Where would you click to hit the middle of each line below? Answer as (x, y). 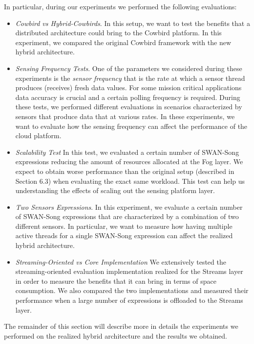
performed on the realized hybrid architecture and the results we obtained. (116, 335)
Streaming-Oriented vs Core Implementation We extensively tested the (121, 261)
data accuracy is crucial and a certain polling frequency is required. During (128, 97)
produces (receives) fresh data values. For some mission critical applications (128, 87)
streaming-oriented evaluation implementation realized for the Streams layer (129, 271)
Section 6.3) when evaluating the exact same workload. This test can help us (130, 181)
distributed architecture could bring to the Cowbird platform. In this (118, 33)
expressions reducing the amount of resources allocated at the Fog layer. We (129, 161)
